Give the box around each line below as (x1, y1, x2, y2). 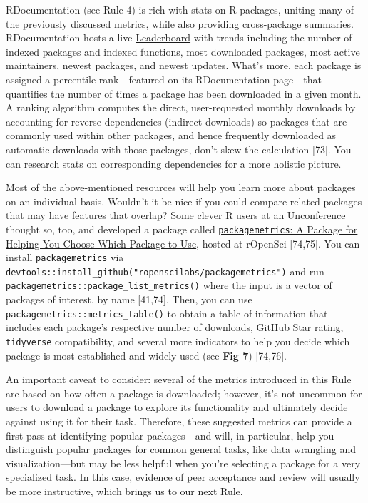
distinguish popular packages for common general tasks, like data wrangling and (6, 442, 356, 457)
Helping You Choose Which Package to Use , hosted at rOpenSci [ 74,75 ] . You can (6, 235, 360, 250)
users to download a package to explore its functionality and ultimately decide (6, 400, 348, 415)
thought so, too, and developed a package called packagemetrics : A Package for (6, 221, 358, 236)
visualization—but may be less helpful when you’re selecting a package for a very (6, 455, 361, 470)
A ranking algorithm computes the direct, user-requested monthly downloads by (6, 100, 356, 115)
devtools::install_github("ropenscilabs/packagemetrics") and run (6, 263, 324, 278)
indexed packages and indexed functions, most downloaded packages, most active (6, 44, 360, 59)
